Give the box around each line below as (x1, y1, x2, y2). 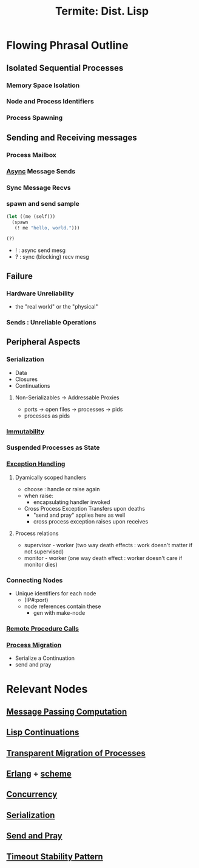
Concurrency (6, 789, 58, 800)
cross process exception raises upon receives (33, 517, 149, 525)
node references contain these (24, 603, 101, 610)
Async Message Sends (6, 167, 76, 175)
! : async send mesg (15, 247, 66, 254)
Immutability (6, 427, 45, 436)
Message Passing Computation (6, 706, 127, 716)
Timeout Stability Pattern (6, 851, 103, 862)
